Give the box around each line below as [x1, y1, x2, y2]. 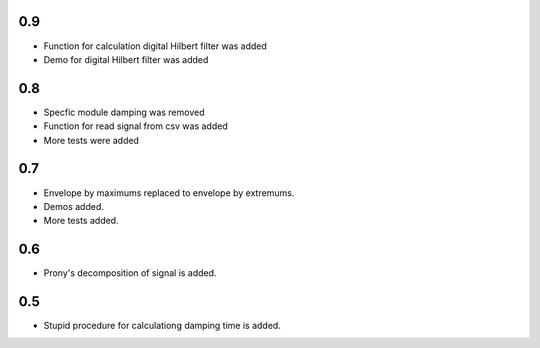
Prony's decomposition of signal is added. [43, 267, 217, 279]
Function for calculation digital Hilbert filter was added [43, 40, 267, 52]
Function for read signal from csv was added [43, 120, 229, 132]
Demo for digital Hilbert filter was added [43, 53, 209, 65]
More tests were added [43, 134, 140, 146]
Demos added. [43, 200, 105, 212]
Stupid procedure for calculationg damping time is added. [43, 320, 282, 332]
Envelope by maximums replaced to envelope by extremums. [43, 186, 295, 199]
